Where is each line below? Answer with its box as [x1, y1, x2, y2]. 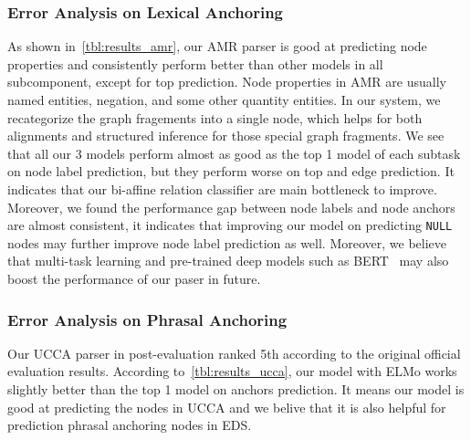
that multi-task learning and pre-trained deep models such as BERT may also [7, 251, 449, 270]
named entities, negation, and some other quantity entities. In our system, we [7, 90, 441, 109]
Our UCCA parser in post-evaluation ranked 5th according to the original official [7, 343, 461, 362]
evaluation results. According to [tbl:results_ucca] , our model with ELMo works [7, 361, 457, 381]
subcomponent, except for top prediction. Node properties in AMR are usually [7, 72, 446, 91]
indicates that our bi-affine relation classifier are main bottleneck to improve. [7, 179, 437, 198]
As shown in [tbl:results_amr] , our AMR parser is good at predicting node [7, 37, 427, 56]
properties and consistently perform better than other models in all [7, 54, 383, 73]
